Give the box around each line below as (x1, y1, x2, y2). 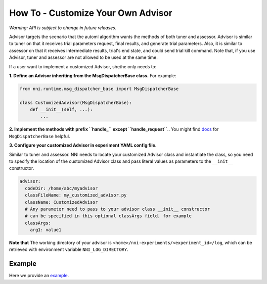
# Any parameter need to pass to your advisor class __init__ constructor (25, 206, 210, 212)
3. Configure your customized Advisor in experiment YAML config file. (9, 142, 157, 148)
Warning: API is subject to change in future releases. (9, 25, 117, 31)
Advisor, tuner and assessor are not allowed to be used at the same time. (9, 54, 158, 60)
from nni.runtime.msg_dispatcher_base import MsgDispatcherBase (19, 86, 179, 92)
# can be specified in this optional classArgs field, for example (25, 213, 192, 219)
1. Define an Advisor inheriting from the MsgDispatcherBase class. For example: (9, 72, 177, 79)
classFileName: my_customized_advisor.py (25, 192, 127, 198)
